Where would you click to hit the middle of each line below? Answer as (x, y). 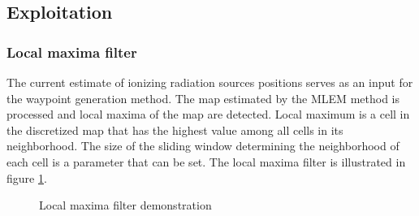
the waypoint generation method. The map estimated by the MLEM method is (203, 98)
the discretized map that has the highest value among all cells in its (175, 130)
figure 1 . (27, 177)
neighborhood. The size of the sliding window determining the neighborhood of (203, 146)
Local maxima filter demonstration (125, 205)
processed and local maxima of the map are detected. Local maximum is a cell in (208, 114)
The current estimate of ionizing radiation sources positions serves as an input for (210, 82)
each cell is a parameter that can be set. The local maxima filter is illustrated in (206, 161)
